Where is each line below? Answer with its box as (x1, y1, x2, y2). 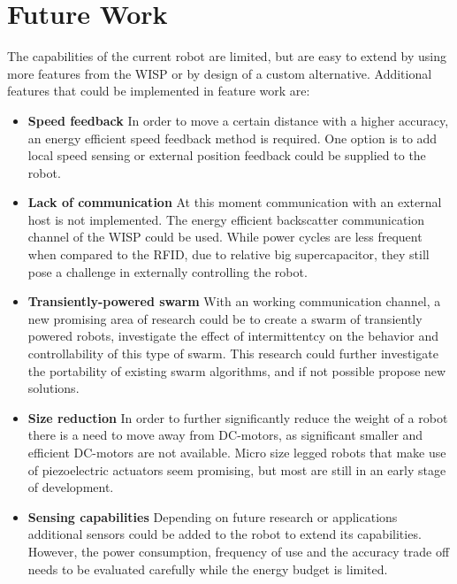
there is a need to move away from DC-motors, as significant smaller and (27, 426, 423, 444)
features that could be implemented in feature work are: (7, 81, 310, 100)
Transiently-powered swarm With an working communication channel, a (27, 292, 441, 311)
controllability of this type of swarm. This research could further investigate (27, 344, 438, 363)
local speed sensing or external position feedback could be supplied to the (27, 146, 426, 165)
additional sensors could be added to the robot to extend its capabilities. (27, 525, 422, 543)
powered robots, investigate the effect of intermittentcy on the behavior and (27, 327, 439, 345)
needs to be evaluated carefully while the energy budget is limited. (27, 559, 388, 578)
